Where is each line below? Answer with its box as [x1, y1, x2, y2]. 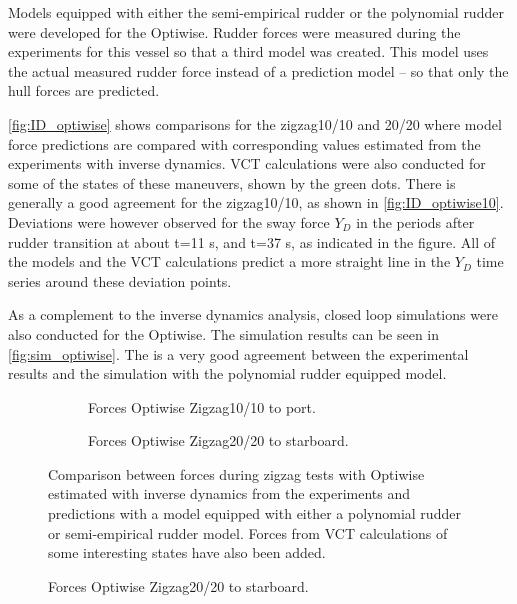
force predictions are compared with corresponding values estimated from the [8, 133, 481, 154]
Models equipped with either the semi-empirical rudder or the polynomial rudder [8, 2, 504, 22]
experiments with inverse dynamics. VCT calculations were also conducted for [8, 153, 486, 174]
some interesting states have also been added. [48, 542, 326, 563]
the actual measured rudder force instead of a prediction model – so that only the [8, 60, 509, 81]
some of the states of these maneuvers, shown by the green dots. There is [8, 172, 456, 193]
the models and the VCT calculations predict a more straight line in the [8, 251, 451, 272]
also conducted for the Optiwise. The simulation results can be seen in [8, 323, 440, 344]
